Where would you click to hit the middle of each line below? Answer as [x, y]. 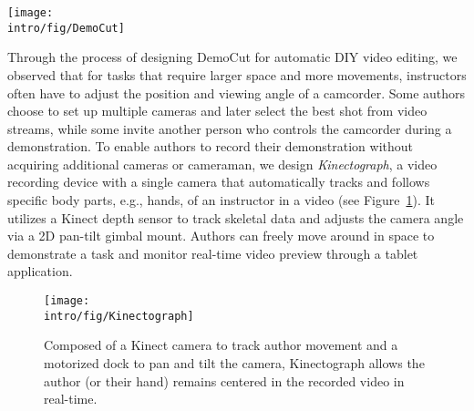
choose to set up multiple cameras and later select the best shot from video [217, 111]
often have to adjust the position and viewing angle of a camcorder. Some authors [237, 92]
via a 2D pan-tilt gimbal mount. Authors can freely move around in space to [221, 236]
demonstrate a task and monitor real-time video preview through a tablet [213, 253]
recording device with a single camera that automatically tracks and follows [219, 182]
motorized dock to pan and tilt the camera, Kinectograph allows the [234, 362]
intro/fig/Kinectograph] [119, 316]
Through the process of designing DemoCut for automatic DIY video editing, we [232, 57]
